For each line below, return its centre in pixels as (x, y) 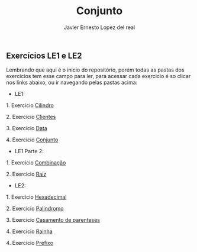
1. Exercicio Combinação (36, 163)
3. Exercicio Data (27, 128)
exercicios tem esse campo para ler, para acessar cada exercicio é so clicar (98, 76)
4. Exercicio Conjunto (32, 140)
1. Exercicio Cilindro (30, 105)
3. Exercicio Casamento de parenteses (53, 220)
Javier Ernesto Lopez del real (99, 27)
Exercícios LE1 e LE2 (44, 55)
